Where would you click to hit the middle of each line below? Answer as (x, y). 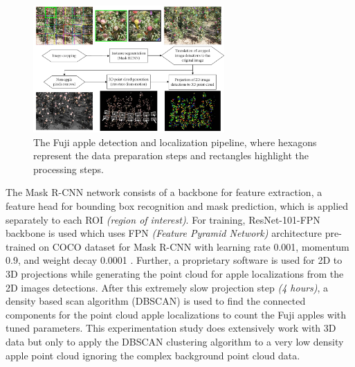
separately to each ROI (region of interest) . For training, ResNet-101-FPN (163, 219)
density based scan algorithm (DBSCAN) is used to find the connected (156, 301)
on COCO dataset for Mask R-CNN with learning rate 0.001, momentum (194, 246)
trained (21, 246)
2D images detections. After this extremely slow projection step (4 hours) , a (167, 287)
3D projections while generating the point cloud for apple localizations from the (175, 273)
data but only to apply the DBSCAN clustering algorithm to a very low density (175, 341)
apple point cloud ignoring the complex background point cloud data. (153, 355)
